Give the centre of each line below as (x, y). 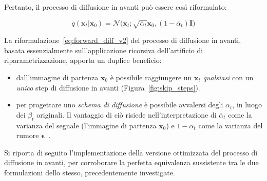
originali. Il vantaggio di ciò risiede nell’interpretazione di (127, 114)
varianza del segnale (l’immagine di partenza (86, 125)
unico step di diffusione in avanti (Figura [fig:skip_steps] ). (108, 87)
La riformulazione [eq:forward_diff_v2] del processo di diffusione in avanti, (123, 40)
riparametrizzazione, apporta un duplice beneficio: (83, 60)
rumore (27, 135)
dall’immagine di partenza (57, 77)
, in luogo (247, 105)
